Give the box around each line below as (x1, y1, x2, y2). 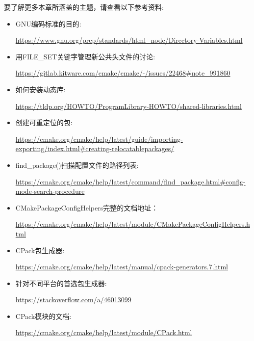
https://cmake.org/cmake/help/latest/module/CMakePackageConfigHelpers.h (15, 219, 250, 229)
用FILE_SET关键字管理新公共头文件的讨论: (15, 51, 155, 61)
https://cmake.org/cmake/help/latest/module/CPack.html (15, 327, 192, 338)
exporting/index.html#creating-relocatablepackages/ (15, 143, 175, 154)
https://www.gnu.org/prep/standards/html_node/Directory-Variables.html (15, 35, 243, 45)
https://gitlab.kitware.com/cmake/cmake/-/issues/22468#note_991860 (15, 68, 230, 78)
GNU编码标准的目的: (15, 18, 81, 28)
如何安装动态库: (15, 84, 66, 94)
